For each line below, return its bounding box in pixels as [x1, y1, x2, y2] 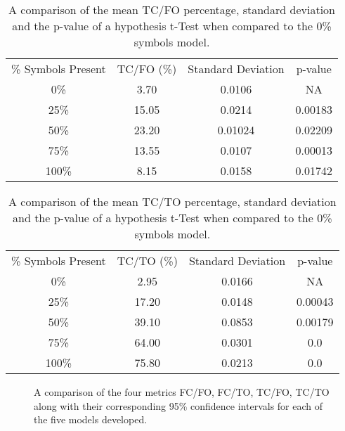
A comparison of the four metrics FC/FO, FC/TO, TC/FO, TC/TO [34, 385, 330, 399]
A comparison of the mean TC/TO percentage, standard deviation [8, 193, 337, 210]
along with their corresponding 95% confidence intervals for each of [34, 398, 323, 413]
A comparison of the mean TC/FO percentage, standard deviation [8, 1, 335, 18]
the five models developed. [34, 412, 148, 427]
